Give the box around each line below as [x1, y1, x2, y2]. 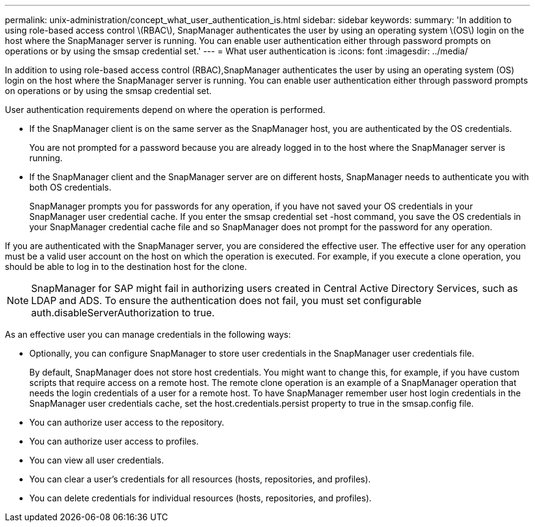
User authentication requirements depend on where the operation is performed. [5, 104, 326, 115]
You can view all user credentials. [29, 455, 164, 465]
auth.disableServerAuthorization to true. [31, 307, 215, 319]
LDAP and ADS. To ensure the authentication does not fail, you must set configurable [31, 294, 422, 307]
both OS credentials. [29, 182, 112, 192]
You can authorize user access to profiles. [29, 436, 199, 446]
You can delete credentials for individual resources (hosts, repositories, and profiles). [29, 493, 372, 503]
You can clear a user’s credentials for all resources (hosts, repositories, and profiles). [29, 474, 371, 484]
